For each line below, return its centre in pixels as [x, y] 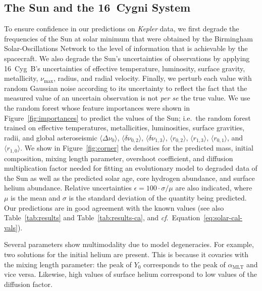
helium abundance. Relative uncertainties [68, 188]
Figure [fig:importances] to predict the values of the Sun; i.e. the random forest [127, 117]
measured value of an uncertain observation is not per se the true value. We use [127, 98]
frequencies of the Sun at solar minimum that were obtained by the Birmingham [128, 38]
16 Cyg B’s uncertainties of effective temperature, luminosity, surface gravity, [125, 68]
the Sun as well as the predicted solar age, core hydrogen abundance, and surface [129, 178]
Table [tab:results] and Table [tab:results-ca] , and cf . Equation [102, 217]
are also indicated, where [214, 188]
